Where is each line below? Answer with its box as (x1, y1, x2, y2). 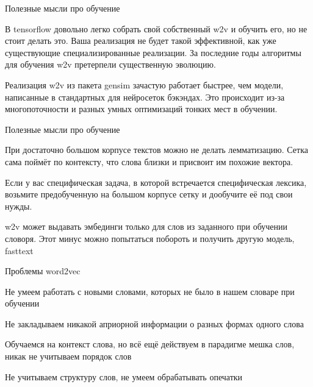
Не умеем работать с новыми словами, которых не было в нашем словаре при (5, 285, 295, 297)
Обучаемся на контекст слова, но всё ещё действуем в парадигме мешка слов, (5, 338, 295, 350)
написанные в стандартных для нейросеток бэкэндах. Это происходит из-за (5, 90, 285, 103)
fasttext (5, 244, 34, 257)
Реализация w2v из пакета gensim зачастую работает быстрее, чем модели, (5, 78, 284, 91)
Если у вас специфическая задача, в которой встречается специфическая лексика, (5, 176, 307, 188)
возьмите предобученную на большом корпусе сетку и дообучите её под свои (5, 188, 293, 201)
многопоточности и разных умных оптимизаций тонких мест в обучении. (5, 102, 278, 115)
